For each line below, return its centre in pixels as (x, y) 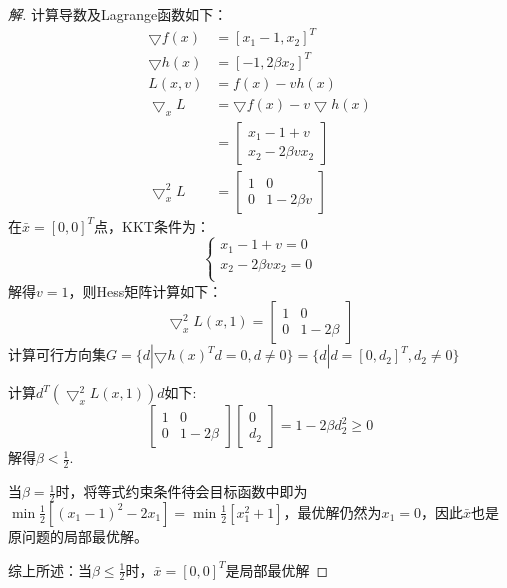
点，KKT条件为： (152, 225)
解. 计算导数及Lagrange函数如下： (118, 14)
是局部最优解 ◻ (277, 569)
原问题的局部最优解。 (78, 535)
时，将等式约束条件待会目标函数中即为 (181, 491)
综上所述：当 (50, 569)
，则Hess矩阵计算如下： (145, 290)
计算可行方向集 (57, 354)
